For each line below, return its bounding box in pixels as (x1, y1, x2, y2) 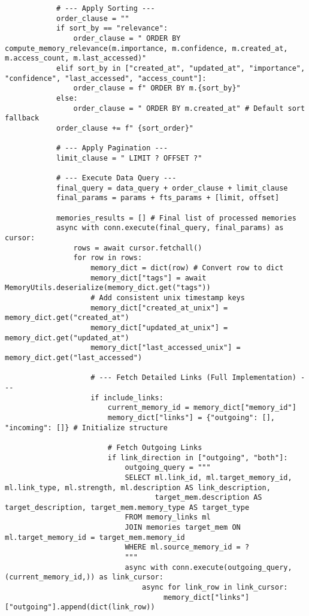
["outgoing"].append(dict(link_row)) (5, 603, 155, 612)
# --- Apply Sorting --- (56, 4, 155, 13)
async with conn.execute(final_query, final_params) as (56, 224, 284, 232)
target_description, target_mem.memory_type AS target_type (5, 503, 250, 512)
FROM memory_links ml (125, 513, 211, 522)
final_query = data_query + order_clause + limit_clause (56, 183, 288, 192)
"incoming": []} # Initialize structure (5, 423, 168, 432)
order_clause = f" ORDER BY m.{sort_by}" (73, 84, 241, 93)
